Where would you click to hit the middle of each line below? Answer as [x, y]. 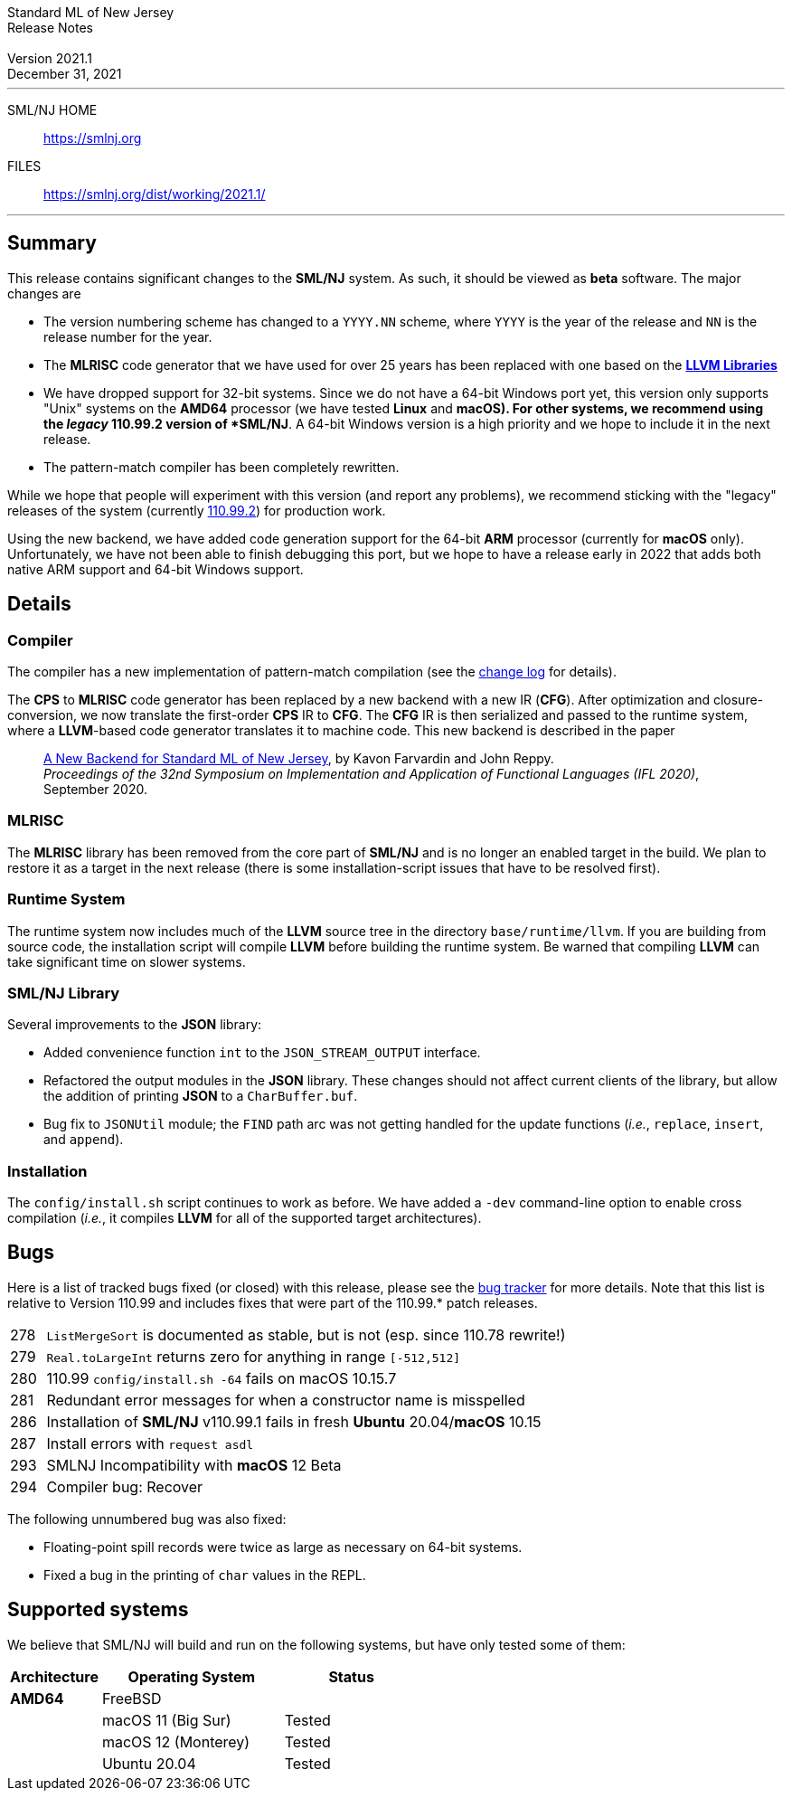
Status [351, 1676]
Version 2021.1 [50, 58]
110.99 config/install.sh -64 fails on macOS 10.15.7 [222, 1378]
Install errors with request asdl [150, 1443]
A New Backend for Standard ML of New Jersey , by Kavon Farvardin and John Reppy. [299, 759]
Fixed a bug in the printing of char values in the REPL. [205, 1575]
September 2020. [95, 790]
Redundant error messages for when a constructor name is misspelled [286, 1400]
